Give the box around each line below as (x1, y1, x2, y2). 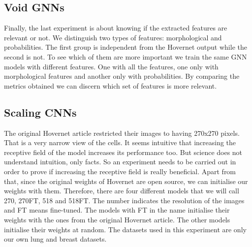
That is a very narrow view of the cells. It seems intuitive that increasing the (4, 137, 236, 148)
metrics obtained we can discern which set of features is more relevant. (4, 80, 217, 91)
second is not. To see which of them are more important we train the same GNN (4, 51, 247, 62)
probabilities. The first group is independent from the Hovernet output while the (4, 42, 247, 52)
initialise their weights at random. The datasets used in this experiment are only (4, 224, 247, 234)
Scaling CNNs (4, 104, 77, 120)
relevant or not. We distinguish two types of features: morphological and (4, 32, 222, 42)
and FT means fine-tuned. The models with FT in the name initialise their (4, 205, 230, 215)
